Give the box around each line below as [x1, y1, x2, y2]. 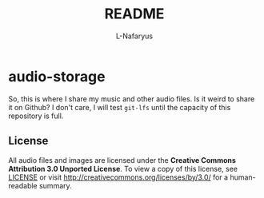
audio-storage [8, 67, 106, 85]
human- [230, 172, 256, 182]
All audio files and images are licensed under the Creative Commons [8, 155, 236, 164]
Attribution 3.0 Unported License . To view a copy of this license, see [8, 164, 238, 173]
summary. [38, 180, 72, 190]
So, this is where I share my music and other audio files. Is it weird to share [8, 93, 255, 104]
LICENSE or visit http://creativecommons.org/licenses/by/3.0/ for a [8, 172, 229, 182]
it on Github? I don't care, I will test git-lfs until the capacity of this [8, 102, 231, 112]
